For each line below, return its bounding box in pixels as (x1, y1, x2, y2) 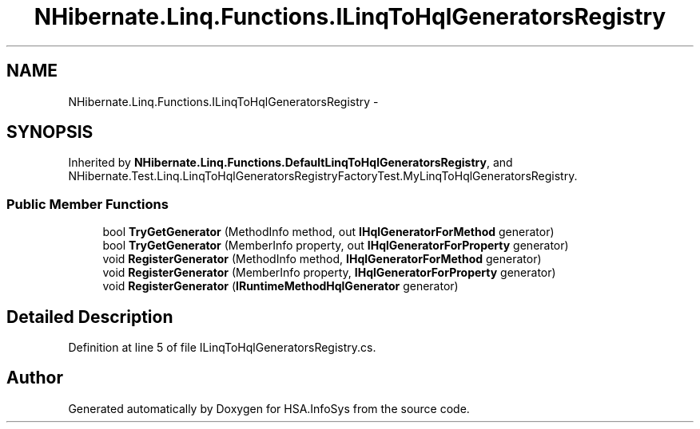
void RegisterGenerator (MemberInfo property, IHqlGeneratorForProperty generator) (102, 266, 556, 280)
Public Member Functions (6, 195, 169, 212)
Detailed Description (6, 306, 173, 327)
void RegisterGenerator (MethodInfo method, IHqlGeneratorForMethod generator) (102, 252, 542, 266)
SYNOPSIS (6, 122, 93, 143)
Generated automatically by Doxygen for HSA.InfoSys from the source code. (68, 401, 470, 415)
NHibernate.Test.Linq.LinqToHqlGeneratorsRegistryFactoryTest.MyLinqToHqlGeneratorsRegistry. (68, 169, 578, 183)
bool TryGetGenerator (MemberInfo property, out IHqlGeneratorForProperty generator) (102, 238, 569, 253)
